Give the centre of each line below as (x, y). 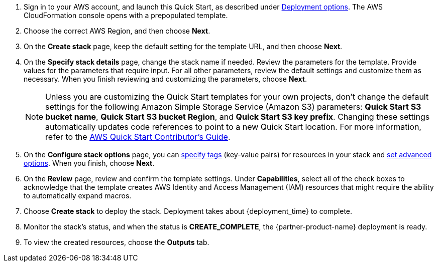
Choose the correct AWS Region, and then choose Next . (117, 31)
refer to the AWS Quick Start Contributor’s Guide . (138, 137)
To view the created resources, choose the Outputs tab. (117, 242)
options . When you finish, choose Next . (89, 163)
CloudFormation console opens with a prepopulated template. (126, 15)
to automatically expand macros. (78, 196)
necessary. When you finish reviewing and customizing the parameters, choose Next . (166, 79)
